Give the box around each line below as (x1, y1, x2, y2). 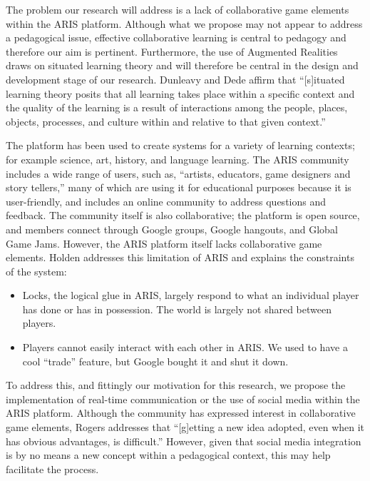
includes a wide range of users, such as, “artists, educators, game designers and (6, 166, 351, 181)
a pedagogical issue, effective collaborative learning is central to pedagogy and (6, 30, 346, 45)
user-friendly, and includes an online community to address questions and (6, 193, 327, 208)
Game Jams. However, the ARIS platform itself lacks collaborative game (6, 236, 322, 250)
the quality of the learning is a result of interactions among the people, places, (6, 100, 348, 115)
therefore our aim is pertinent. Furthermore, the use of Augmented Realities (6, 44, 338, 59)
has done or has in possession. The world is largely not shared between (22, 301, 332, 316)
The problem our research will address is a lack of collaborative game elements (6, 2, 349, 16)
